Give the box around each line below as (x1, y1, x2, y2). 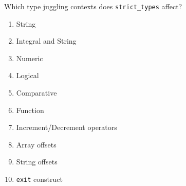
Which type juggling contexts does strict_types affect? (4, 1, 182, 11)
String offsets (16, 156, 58, 167)
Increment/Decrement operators (16, 122, 117, 133)
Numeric (16, 52, 43, 63)
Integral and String (16, 35, 77, 46)
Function (16, 104, 44, 115)
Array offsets (16, 139, 57, 150)
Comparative (16, 87, 57, 98)
